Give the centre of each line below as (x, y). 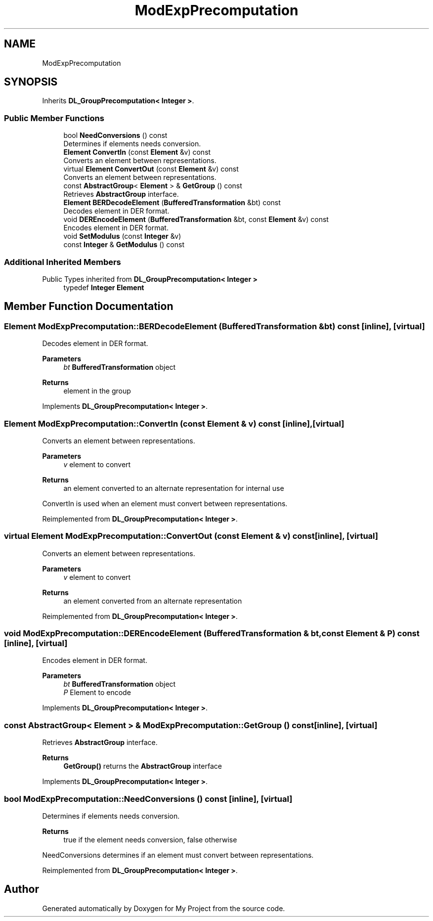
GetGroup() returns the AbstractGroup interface (143, 766)
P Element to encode (97, 693)
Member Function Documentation (89, 307)
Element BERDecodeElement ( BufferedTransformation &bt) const (172, 203)
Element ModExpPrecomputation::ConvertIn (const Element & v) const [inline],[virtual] (174, 423)
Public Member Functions (54, 118)
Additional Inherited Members (63, 262)
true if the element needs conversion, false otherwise (150, 839)
